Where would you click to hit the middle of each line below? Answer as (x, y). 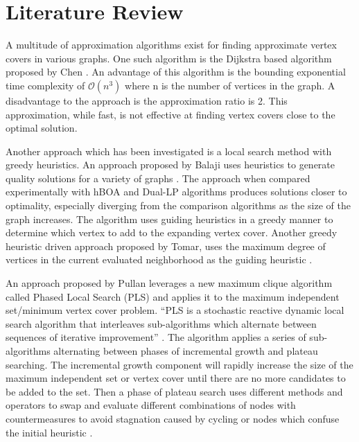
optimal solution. (42, 128)
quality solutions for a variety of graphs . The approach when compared (158, 178)
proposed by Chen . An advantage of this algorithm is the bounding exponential (176, 72)
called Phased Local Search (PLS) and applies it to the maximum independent (173, 296)
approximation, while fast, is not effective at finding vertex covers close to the (170, 114)
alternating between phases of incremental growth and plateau (186, 351)
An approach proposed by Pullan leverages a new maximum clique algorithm (169, 283)
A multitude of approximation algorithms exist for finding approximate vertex (171, 45)
